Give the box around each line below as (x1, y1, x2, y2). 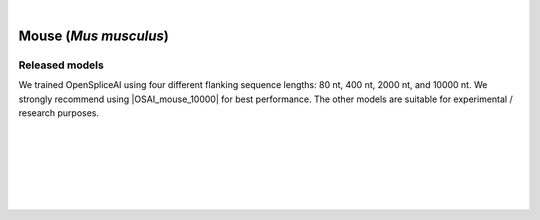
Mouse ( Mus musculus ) (18, 27, 169, 44)
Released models (18, 58, 104, 72)
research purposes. (18, 106, 100, 119)
